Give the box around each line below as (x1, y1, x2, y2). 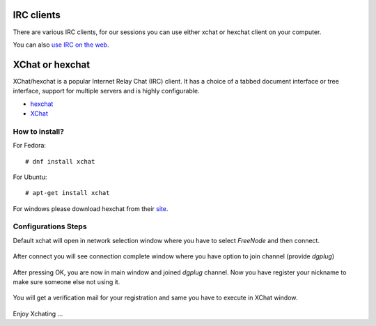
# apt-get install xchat (25, 189, 110, 197)
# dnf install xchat (25, 157, 95, 165)
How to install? (13, 126, 64, 136)
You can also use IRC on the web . (13, 40, 109, 49)
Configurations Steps (13, 222, 87, 231)
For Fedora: (13, 141, 47, 150)
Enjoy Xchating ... (13, 309, 63, 318)
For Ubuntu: (13, 173, 47, 181)
